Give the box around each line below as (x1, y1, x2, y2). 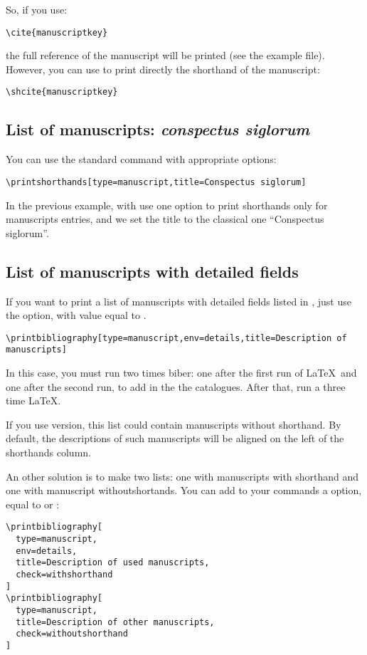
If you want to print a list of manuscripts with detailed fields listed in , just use (6, 293, 351, 308)
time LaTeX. (6, 393, 61, 408)
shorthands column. (6, 445, 91, 459)
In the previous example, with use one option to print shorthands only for (6, 197, 328, 212)
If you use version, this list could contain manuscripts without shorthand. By (6, 416, 341, 431)
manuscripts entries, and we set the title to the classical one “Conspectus (6, 211, 324, 226)
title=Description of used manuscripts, (16, 557, 210, 568)
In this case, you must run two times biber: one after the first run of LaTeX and (6, 365, 357, 380)
